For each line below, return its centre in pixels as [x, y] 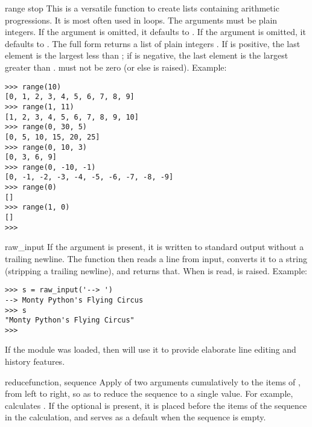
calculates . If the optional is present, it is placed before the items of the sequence [156, 405]
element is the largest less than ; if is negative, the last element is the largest [147, 55]
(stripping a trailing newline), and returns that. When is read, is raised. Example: [156, 270]
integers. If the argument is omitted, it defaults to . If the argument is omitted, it [155, 32]
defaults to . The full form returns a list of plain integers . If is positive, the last [153, 43]
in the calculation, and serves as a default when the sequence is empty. [135, 417]
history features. [35, 361]
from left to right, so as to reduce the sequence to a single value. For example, [149, 393]
